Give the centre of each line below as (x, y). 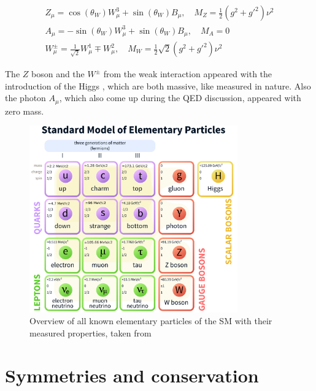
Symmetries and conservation (132, 375)
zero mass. (25, 111)
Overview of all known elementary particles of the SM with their (151, 321)
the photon (25, 98)
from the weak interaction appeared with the (188, 74)
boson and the (58, 74)
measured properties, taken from (91, 332)
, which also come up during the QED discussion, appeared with (180, 98)
